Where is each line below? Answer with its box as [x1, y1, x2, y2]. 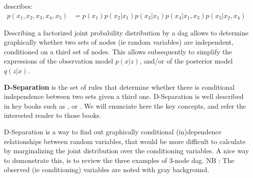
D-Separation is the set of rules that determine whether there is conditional [4, 81, 235, 92]
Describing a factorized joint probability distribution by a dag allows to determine [4, 27, 249, 37]
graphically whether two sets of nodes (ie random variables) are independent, [4, 37, 234, 47]
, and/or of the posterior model [140, 56, 233, 66]
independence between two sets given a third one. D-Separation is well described [4, 91, 244, 101]
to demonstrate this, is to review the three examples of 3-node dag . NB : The [4, 155, 235, 165]
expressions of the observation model [4, 56, 113, 66]
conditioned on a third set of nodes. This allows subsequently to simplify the [4, 46, 232, 56]
